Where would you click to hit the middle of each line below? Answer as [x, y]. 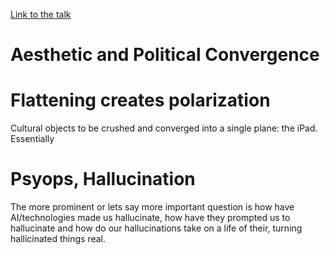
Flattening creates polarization [140, 100]
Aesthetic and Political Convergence [165, 55]
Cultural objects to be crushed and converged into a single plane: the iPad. [164, 128]
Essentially [32, 139]
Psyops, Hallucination [103, 179]
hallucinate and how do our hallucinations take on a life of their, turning [156, 228]
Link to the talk [41, 14]
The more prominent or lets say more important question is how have [152, 207]
